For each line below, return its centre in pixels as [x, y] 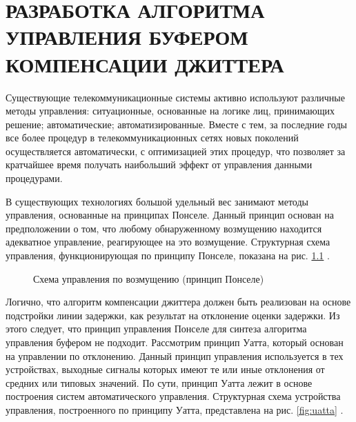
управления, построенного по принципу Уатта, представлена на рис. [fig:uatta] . [175, 409]
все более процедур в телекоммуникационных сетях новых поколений [152, 138]
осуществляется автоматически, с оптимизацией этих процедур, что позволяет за [176, 151]
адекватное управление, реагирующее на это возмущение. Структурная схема [168, 242]
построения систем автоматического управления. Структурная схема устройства [173, 396]
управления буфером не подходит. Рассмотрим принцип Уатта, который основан [175, 342]
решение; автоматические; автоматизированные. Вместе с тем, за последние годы [176, 124]
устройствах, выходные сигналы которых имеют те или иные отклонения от [165, 369]
